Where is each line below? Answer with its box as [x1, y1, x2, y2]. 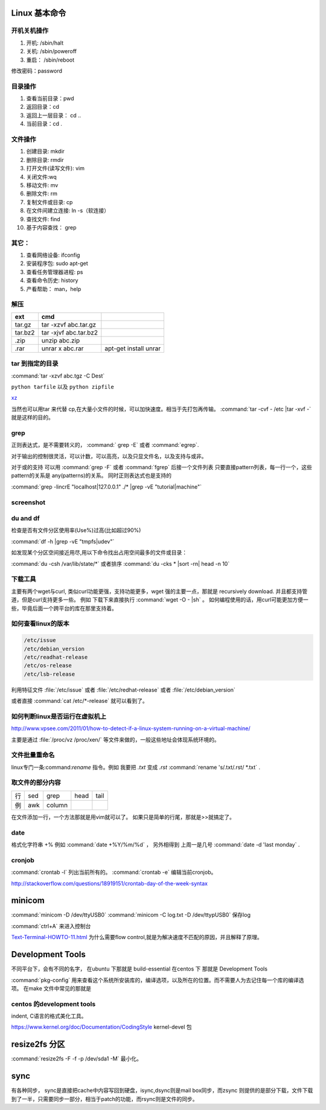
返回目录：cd [26, 103, 60, 111]
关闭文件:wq [26, 173, 57, 181]
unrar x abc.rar [41, 344, 84, 353]
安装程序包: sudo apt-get [26, 260, 89, 267]
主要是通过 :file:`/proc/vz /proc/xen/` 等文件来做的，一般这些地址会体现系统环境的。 [11, 736, 220, 743]
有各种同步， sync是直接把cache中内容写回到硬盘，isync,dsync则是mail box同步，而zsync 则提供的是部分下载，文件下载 [11, 1087, 313, 1094]
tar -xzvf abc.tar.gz [41, 320, 97, 329]
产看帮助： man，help [26, 285, 81, 292]
